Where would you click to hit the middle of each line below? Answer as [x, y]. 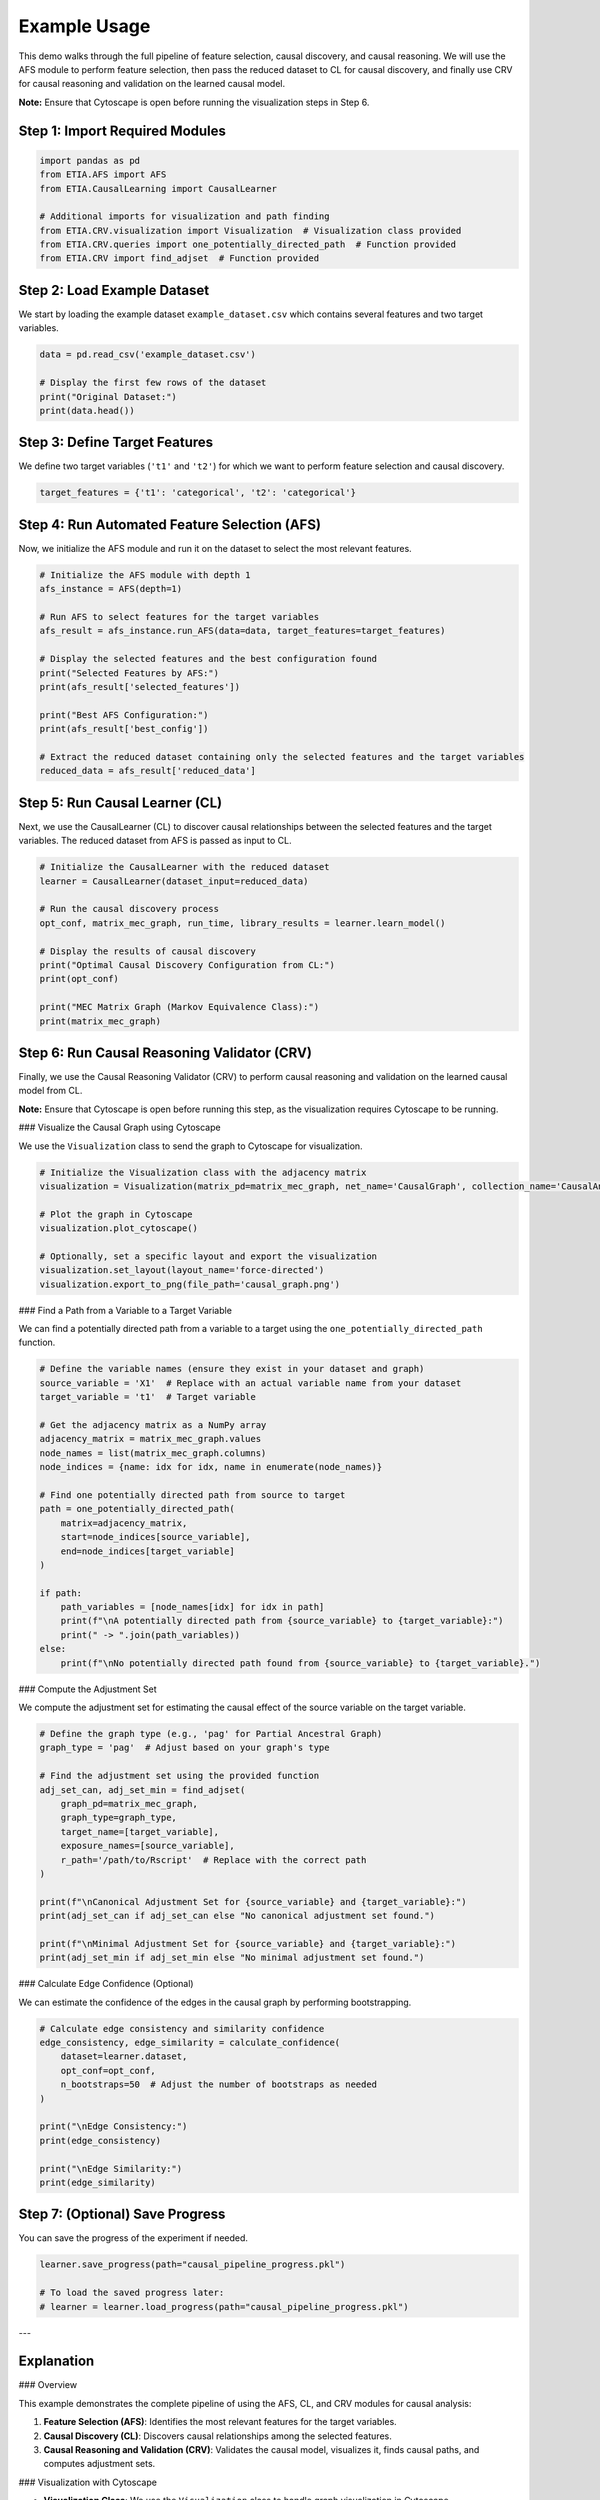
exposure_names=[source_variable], [147, 1846]
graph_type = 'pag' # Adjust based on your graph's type [184, 1748]
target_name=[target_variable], [140, 1831]
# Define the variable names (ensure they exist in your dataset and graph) [232, 1369]
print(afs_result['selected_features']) [139, 686]
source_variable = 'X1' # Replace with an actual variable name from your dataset [250, 1383]
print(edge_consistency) [100, 2140]
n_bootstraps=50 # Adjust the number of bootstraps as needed [219, 2084]
